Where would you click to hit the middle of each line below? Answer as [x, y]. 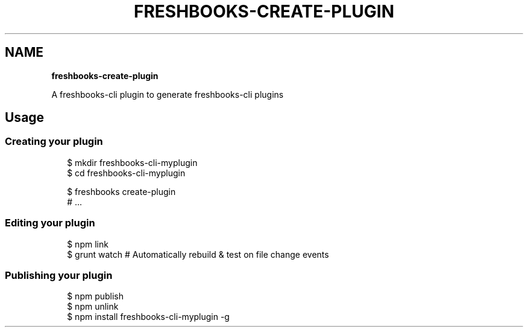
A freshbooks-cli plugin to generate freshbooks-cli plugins [168, 94]
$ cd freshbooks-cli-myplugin [126, 173]
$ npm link [88, 244]
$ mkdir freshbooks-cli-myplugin [132, 162]
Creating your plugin [54, 142]
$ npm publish [96, 296]
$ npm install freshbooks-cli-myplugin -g [148, 317]
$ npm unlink [93, 307]
